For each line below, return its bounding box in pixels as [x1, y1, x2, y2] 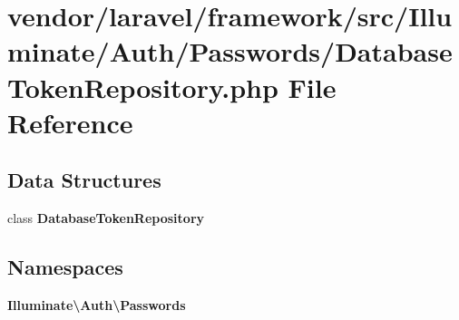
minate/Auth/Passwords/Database [7, 33, 453, 70]
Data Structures [7, 166, 161, 194]
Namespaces [7, 253, 123, 281]
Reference [7, 103, 133, 141]
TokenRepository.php [7, 68, 278, 105]
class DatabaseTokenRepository [7, 208, 205, 228]
